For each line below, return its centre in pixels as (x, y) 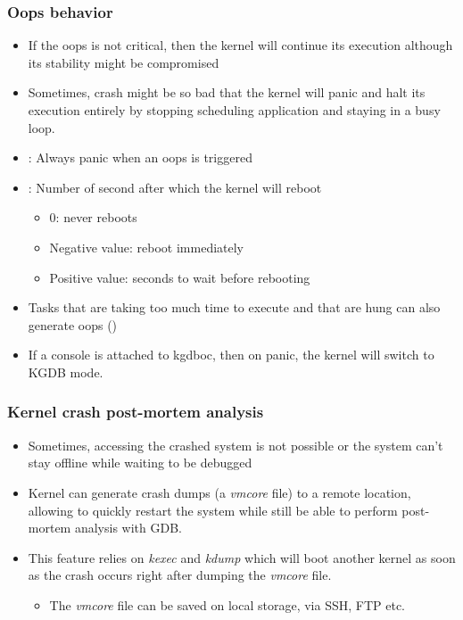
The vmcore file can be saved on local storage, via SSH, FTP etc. (227, 604)
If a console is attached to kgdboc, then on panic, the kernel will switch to (231, 355)
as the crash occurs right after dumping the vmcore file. (180, 575)
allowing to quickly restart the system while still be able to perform (213, 510)
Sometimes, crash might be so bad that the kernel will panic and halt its (227, 92)
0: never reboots (93, 217)
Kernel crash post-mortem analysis (136, 412)
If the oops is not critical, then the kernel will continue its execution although (240, 45)
